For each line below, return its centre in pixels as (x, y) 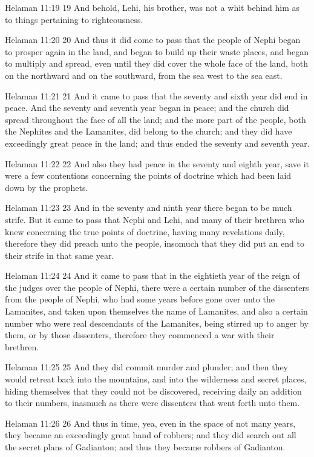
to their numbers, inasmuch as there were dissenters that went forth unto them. (152, 403)
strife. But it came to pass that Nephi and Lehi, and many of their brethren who (155, 219)
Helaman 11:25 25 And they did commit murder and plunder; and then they (146, 367)
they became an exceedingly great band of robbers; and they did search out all (151, 435)
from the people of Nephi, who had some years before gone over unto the (140, 299)
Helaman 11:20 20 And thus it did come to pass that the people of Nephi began (153, 40)
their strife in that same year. (60, 255)
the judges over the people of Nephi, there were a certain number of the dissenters (157, 287)
